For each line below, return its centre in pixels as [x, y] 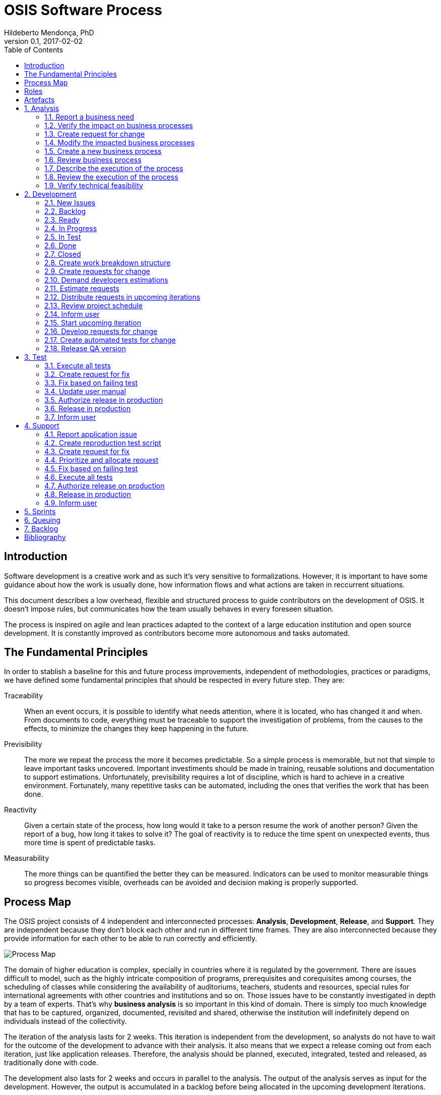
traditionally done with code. [51, 1063]
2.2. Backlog [65, 211]
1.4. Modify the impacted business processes [119, 142]
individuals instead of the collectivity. [66, 1021]
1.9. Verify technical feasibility [94, 185]
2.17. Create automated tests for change [110, 340]
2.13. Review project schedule [93, 305]
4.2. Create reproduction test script [103, 443]
